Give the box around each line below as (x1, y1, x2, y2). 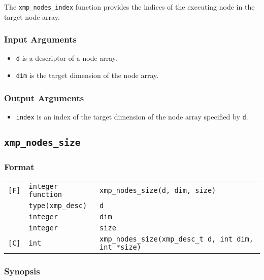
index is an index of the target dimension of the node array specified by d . (16, 111, 248, 122)
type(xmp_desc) (28, 202, 87, 210)
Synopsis (4, 265, 40, 277)
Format (4, 160, 35, 173)
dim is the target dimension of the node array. (16, 70, 159, 81)
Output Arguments (4, 91, 84, 104)
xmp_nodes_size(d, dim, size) (100, 186, 216, 195)
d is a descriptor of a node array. (16, 53, 118, 63)
